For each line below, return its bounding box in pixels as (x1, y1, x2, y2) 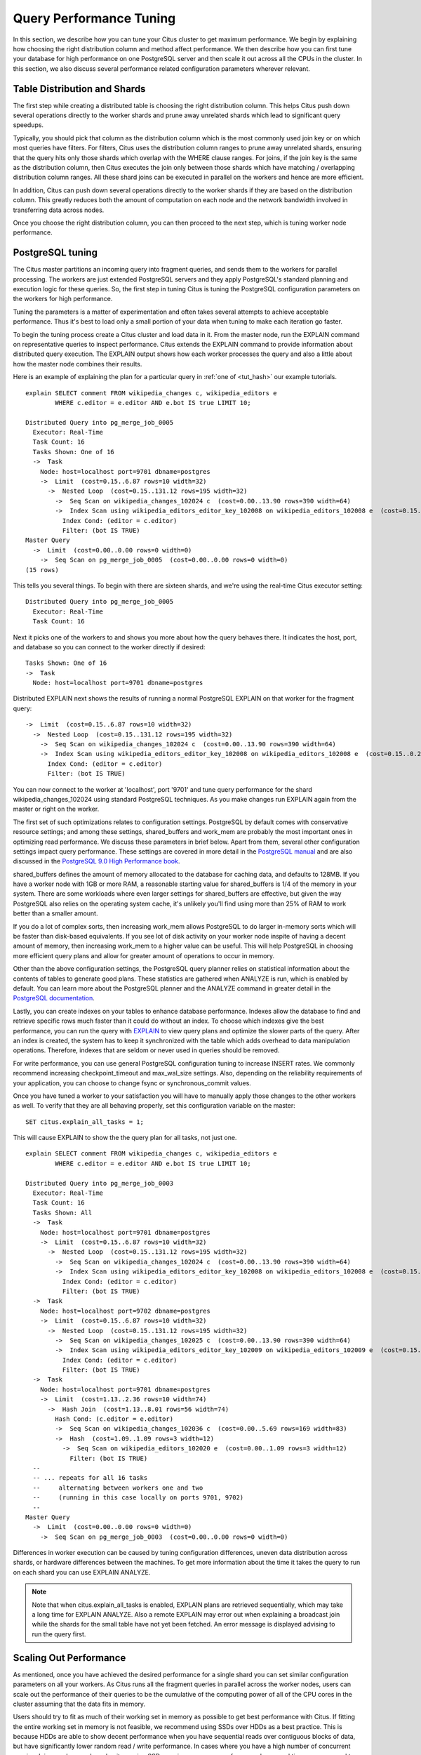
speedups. (13, 121, 44, 129)
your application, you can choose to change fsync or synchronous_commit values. (13, 1078, 252, 1087)
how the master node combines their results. (13, 359, 142, 368)
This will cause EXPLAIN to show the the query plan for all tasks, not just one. (13, 1134, 237, 1142)
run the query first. (32, 1629, 86, 1638)
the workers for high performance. (13, 295, 113, 303)
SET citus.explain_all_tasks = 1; (25, 1118, 144, 1126)
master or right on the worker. (13, 804, 100, 814)
